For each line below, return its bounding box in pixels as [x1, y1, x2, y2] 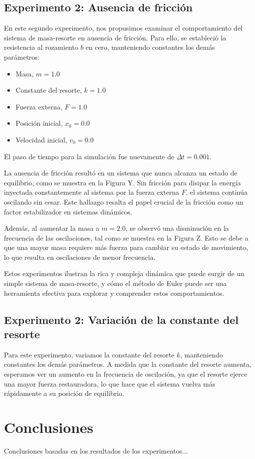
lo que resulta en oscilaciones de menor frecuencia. [4, 251, 156, 262]
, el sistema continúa [186, 187, 248, 197]
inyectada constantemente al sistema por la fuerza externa [4, 187, 179, 197]
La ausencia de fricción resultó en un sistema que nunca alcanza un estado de [4, 168, 237, 178]
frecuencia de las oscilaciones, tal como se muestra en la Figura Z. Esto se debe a [4, 232, 249, 243]
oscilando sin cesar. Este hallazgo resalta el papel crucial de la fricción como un [4, 196, 244, 207]
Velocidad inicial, [15, 134, 67, 144]
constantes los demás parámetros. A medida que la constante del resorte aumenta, [4, 359, 252, 369]
